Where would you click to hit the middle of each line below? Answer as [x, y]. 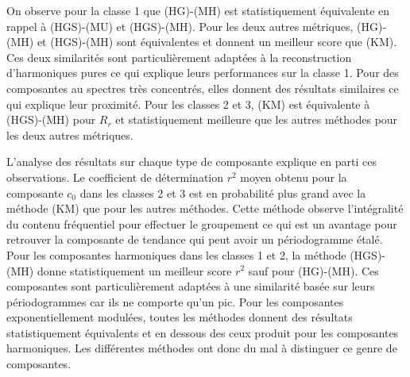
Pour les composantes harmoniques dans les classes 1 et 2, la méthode [176, 254]
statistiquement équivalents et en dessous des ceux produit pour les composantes [203, 332]
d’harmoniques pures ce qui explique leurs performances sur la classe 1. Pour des [203, 73]
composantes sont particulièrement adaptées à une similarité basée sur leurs [191, 286]
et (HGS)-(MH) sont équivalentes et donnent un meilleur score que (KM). [217, 42]
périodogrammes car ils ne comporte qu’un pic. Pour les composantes [175, 301]
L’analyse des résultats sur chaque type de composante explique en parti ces [191, 162]
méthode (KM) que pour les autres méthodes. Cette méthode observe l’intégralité [205, 208]
